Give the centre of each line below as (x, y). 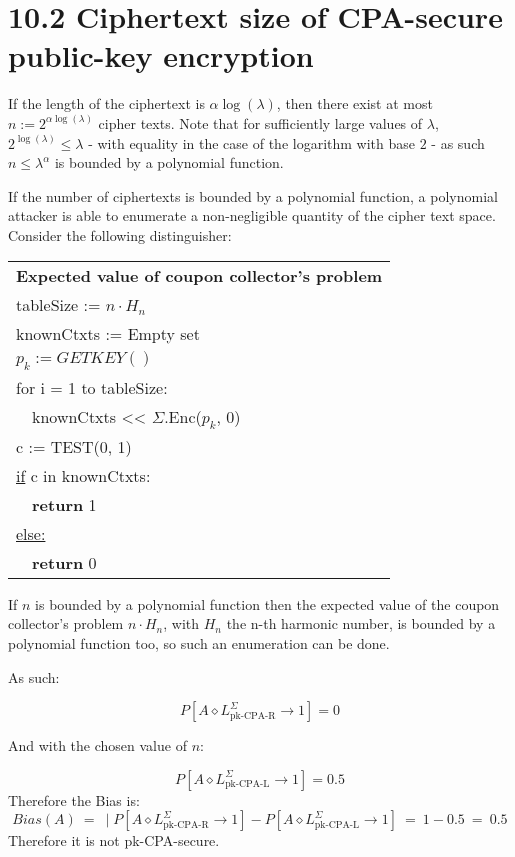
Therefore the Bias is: (74, 799)
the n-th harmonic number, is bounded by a (361, 623)
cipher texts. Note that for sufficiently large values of (260, 122)
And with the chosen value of (97, 745)
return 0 (64, 562)
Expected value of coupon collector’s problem (199, 276)
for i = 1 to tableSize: (92, 387)
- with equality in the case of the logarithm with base (252, 142)
